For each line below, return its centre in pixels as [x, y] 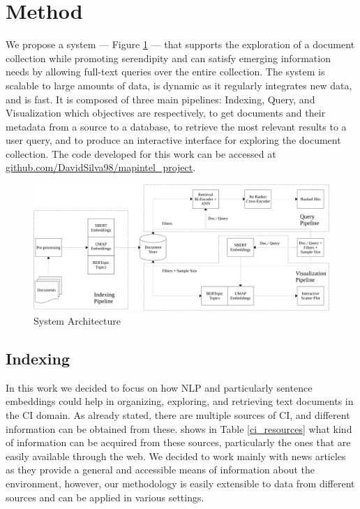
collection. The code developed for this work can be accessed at [141, 153]
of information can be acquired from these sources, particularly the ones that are [178, 442]
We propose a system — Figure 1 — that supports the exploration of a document [180, 44]
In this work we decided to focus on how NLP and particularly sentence [159, 387]
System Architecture [77, 321]
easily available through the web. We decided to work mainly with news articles [176, 456]
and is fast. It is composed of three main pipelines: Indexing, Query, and [160, 99]
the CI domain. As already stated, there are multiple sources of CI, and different [178, 415]
